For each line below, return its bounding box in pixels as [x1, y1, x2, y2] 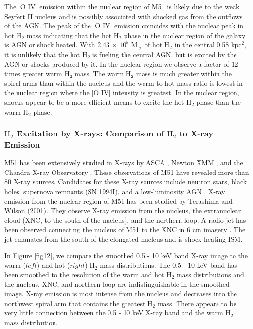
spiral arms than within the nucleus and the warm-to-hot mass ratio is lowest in [4, 77, 243, 88]
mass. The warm [74, 68, 124, 78]
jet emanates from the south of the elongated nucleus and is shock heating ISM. [4, 234, 243, 244]
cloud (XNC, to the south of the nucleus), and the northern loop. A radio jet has [4, 214, 246, 225]
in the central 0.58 [174, 39, 229, 50]
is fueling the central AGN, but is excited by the [92, 49, 237, 59]
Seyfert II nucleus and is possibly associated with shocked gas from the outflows [4, 11, 243, 21]
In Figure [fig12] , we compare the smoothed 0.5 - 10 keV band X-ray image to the [4, 250, 248, 260]
